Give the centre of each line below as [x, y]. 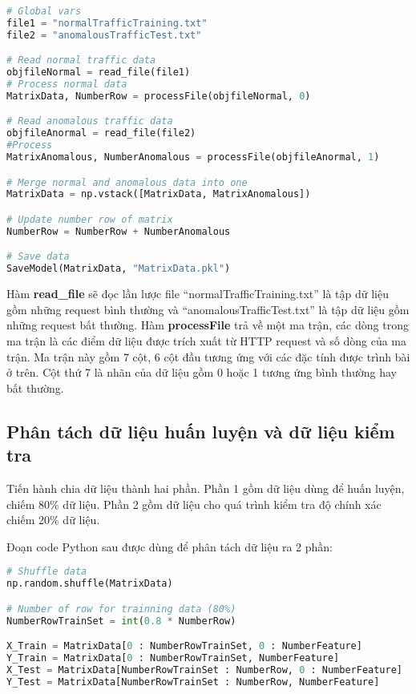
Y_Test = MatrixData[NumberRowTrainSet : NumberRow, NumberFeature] [193, 682]
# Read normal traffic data [81, 61]
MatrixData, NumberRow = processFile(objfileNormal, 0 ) [159, 96]
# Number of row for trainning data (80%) [121, 609]
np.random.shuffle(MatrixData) [90, 584]
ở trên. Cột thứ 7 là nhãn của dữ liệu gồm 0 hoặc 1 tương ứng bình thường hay [202, 372]
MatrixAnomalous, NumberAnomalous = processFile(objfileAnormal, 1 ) [193, 157]
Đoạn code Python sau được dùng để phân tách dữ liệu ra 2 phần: [170, 546]
